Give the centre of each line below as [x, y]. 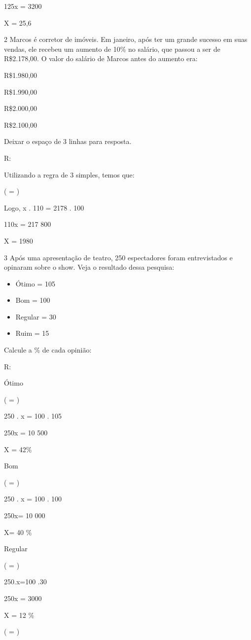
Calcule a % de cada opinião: [48, 350]
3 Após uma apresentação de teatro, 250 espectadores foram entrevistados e [118, 257]
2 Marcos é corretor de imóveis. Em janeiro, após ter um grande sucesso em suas [126, 39]
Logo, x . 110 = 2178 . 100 [44, 207]
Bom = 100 [33, 300]
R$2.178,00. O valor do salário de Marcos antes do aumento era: [101, 58]
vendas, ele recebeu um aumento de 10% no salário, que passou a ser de [112, 49]
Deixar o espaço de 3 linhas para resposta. [68, 141]
